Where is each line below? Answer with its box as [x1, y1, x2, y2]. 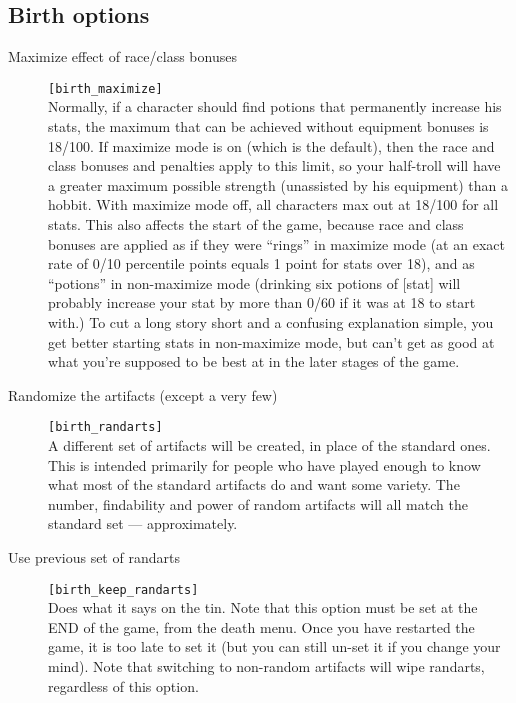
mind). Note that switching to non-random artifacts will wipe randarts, [48, 656, 485, 677]
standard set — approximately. [48, 513, 238, 534]
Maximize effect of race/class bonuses [8, 46, 237, 67]
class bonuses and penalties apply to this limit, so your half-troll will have [48, 155, 501, 176]
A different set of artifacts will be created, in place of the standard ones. [48, 435, 491, 456]
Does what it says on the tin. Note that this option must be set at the [48, 597, 478, 618]
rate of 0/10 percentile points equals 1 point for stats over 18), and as [48, 253, 475, 274]
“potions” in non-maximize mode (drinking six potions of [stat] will [48, 272, 461, 293]
